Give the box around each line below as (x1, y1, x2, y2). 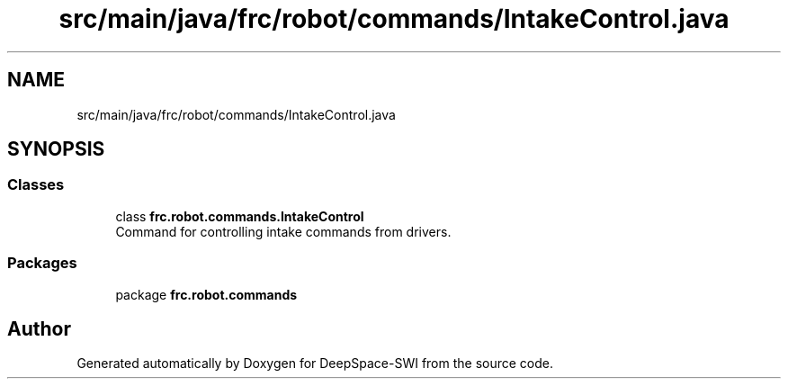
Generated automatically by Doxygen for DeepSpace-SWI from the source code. (76, 355, 554, 372)
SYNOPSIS (7, 138, 105, 161)
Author (7, 317, 71, 340)
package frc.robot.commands (115, 286, 298, 302)
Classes (7, 175, 65, 194)
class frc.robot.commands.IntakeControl (115, 208, 364, 224)
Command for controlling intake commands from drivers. (115, 223, 452, 239)
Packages (7, 254, 77, 273)
